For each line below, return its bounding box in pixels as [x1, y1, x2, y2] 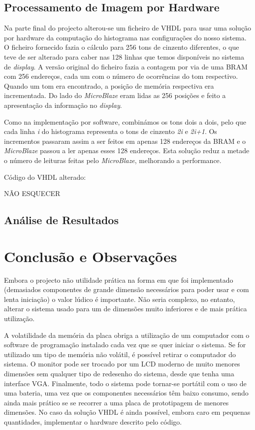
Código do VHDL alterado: [4, 171, 86, 182]
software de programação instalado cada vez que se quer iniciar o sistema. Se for [4, 339, 246, 350]
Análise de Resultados [4, 212, 119, 228]
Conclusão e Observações [4, 246, 177, 266]
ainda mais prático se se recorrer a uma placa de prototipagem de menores [4, 397, 229, 407]
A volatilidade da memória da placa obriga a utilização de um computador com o [4, 330, 250, 340]
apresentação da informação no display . [4, 99, 122, 110]
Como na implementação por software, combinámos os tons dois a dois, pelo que [4, 116, 247, 127]
